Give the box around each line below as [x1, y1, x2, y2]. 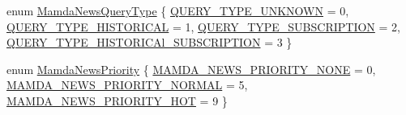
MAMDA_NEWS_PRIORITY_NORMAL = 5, [6, 76, 248, 93]
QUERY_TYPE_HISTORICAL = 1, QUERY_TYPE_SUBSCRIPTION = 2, [6, 18, 400, 35]
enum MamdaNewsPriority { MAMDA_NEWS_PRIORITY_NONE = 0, [6, 60, 376, 77]
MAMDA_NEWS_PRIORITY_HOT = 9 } [6, 92, 228, 109]
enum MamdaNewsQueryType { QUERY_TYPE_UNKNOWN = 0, [6, 2, 349, 18]
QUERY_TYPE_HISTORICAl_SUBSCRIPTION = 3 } [6, 34, 293, 51]
